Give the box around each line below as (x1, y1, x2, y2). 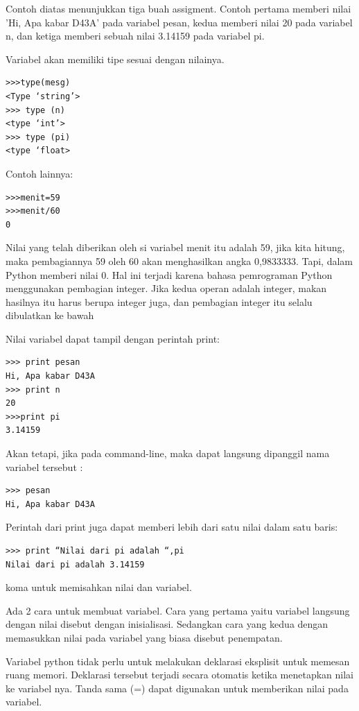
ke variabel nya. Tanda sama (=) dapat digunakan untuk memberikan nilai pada (6, 680, 349, 695)
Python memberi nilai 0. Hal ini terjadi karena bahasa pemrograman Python (6, 267, 333, 282)
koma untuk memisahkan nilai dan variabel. (6, 580, 192, 594)
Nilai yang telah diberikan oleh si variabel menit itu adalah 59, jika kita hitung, (6, 240, 345, 255)
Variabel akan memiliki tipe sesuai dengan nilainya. (6, 51, 225, 66)
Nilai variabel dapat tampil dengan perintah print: (6, 331, 220, 345)
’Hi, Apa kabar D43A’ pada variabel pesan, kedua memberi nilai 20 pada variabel (6, 15, 353, 29)
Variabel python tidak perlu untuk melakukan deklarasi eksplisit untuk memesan (6, 653, 350, 668)
